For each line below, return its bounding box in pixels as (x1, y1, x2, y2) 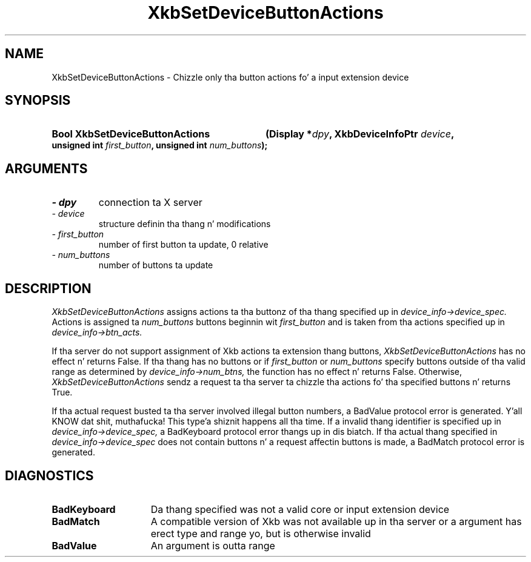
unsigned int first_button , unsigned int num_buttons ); (52, 140, 268, 151)
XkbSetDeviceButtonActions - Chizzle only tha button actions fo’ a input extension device (52, 71, 409, 82)
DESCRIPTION (5, 280, 92, 296)
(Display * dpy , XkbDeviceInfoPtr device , (265, 128, 455, 140)
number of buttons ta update (98, 260, 213, 271)
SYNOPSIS (5, 93, 71, 108)
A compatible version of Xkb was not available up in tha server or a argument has (150, 515, 522, 527)
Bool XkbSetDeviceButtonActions (52, 128, 210, 140)
